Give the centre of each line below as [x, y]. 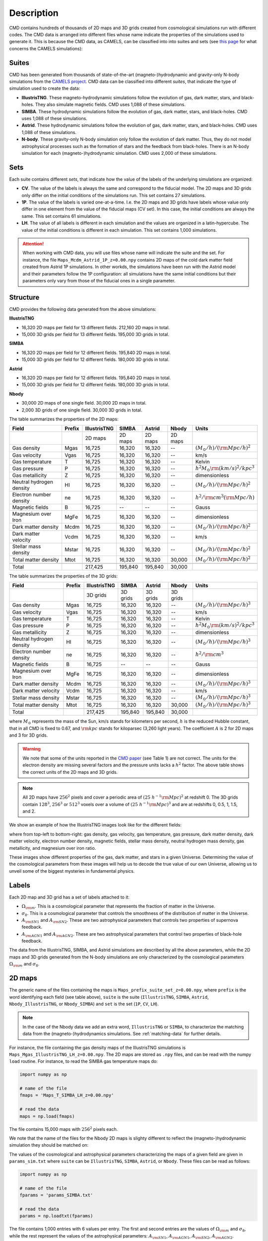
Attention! [33, 244]
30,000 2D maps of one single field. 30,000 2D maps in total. [84, 403]
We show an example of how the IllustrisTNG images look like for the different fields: [95, 825]
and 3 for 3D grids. [29, 735]
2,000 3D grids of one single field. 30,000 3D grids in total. [82, 410]
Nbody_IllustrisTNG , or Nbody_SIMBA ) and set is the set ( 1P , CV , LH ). [84, 1004]
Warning [32, 749]
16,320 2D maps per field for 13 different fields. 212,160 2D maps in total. [96, 327]
